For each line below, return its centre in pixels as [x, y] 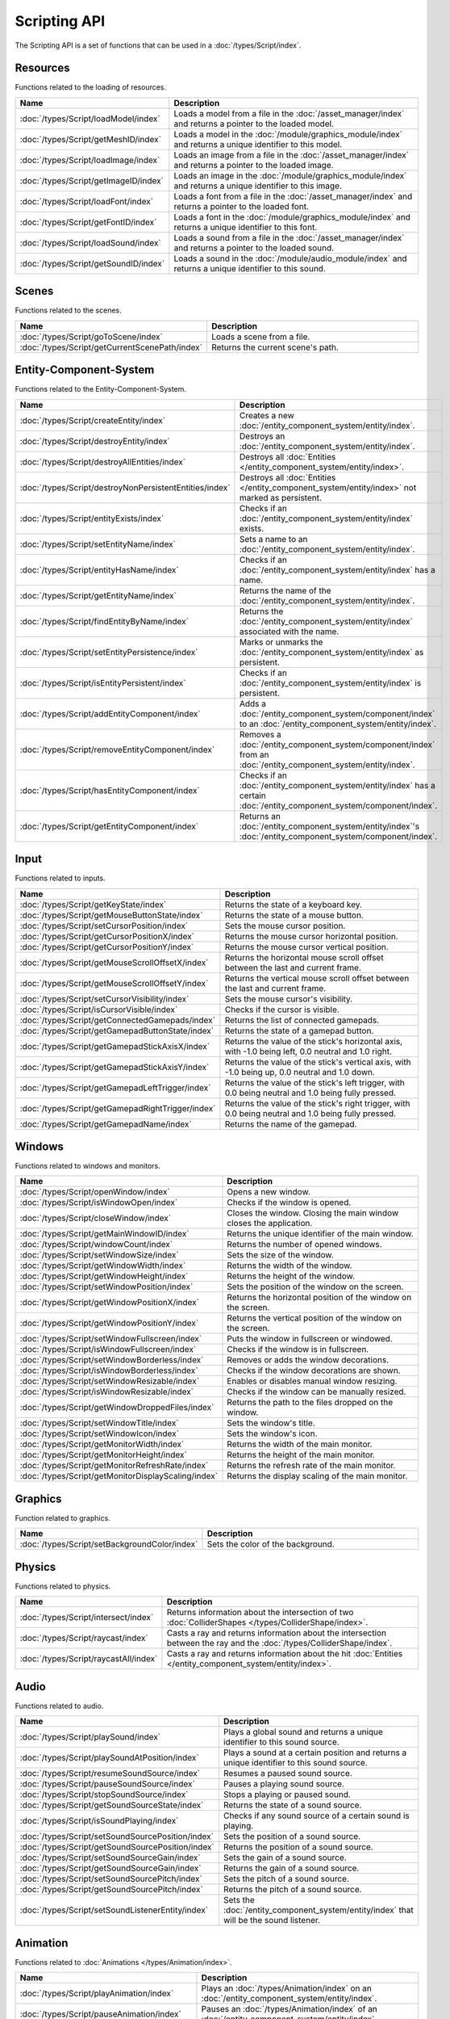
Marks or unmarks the [281, 642]
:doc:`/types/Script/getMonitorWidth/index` [102, 1444]
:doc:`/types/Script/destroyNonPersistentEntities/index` [125, 487]
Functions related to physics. [63, 1586]
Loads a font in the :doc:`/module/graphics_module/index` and [292, 216]
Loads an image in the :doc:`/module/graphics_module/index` [290, 175]
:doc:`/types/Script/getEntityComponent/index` [109, 826]
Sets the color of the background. [271, 1544]
